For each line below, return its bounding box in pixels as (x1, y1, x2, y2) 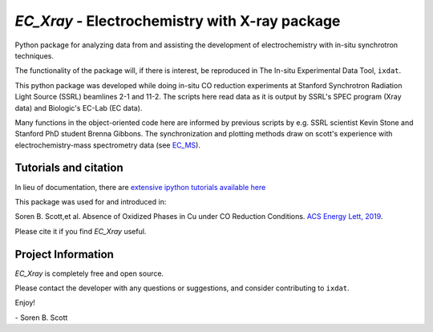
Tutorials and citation (14, 161, 123, 175)
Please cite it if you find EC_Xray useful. (14, 226, 147, 236)
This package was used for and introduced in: (14, 196, 167, 206)
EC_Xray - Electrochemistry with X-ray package (14, 12, 341, 30)
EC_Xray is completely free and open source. (14, 269, 164, 278)
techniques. (14, 51, 54, 60)
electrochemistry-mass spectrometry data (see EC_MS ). (14, 140, 200, 150)
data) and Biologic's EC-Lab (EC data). (14, 103, 143, 112)
